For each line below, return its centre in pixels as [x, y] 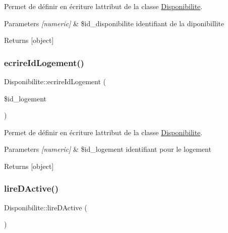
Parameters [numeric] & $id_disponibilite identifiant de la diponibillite [114, 23]
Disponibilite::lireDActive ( [46, 207]
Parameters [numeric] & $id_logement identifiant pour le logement [108, 149]
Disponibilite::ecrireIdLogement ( [55, 81]
